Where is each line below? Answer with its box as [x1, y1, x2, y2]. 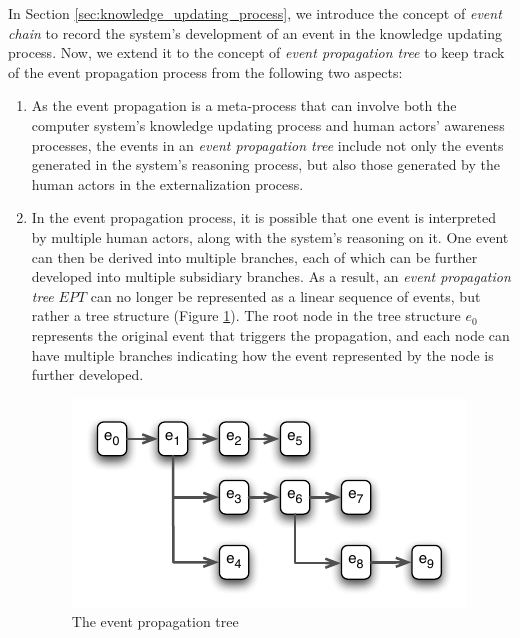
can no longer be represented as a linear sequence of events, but [90, 285, 481, 306]
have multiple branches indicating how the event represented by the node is [31, 344, 494, 365]
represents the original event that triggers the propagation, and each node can [31, 324, 510, 345]
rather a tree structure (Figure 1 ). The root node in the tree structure [31, 305, 461, 326]
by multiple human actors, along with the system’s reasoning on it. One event [31, 226, 509, 247]
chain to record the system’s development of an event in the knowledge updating [8, 22, 503, 43]
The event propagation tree [71, 611, 239, 632]
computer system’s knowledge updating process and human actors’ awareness [31, 114, 505, 135]
